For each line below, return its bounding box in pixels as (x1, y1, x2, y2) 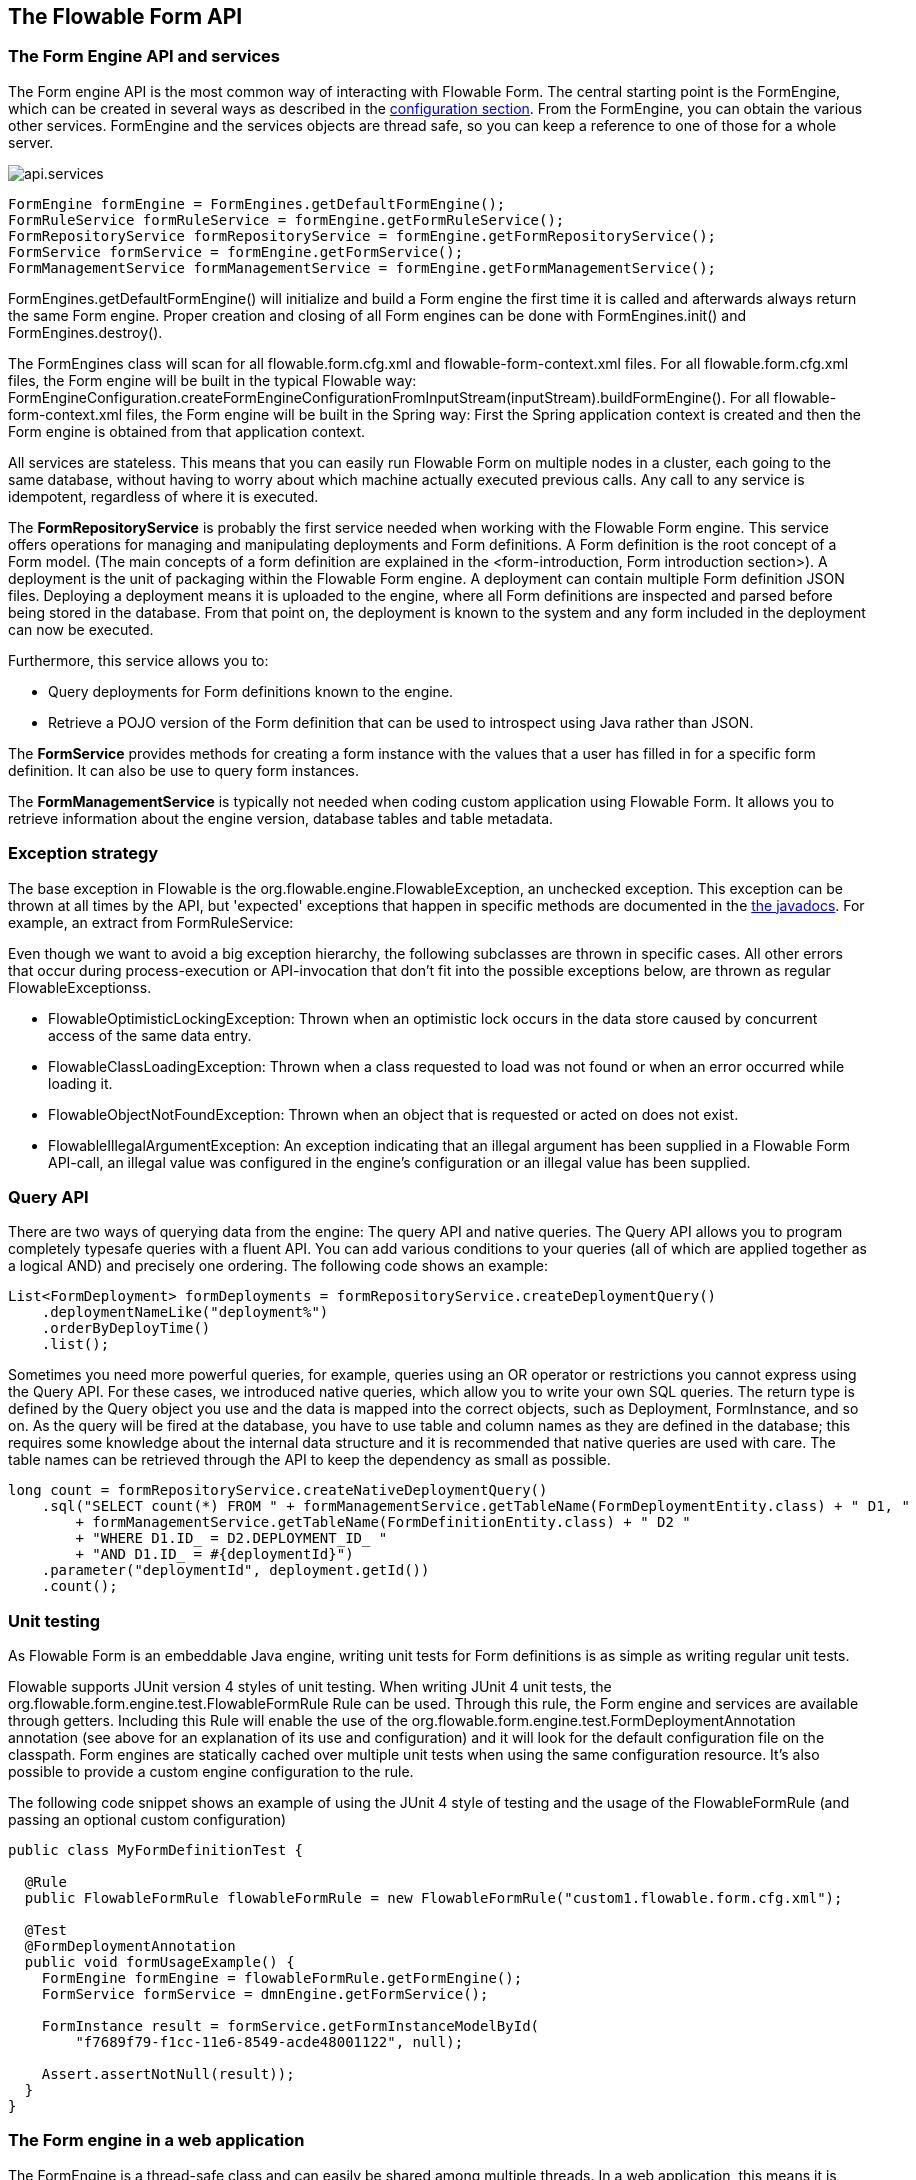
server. (8, 133, 54, 151)
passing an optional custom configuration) (8, 1811, 287, 1829)
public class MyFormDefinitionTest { (8, 1842, 304, 1859)
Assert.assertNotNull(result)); (41, 2066, 295, 2083)
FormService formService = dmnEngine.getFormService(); (41, 1986, 489, 2003)
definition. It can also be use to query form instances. (8, 761, 360, 779)
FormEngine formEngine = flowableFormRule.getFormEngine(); (41, 1970, 523, 1987)
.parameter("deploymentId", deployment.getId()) (41, 1562, 430, 1579)
